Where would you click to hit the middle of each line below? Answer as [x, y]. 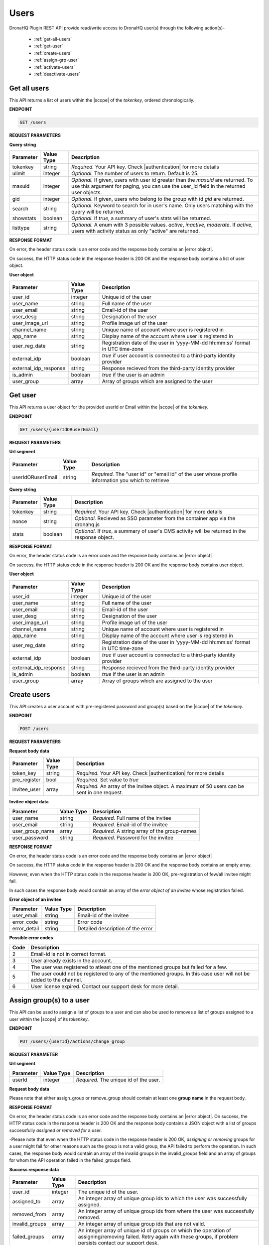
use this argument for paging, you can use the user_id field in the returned [158, 186]
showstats [24, 218]
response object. [94, 537]
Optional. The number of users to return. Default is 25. [135, 173]
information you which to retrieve [130, 480]
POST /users [34, 729]
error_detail [26, 929]
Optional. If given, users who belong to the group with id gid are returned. [158, 199]
